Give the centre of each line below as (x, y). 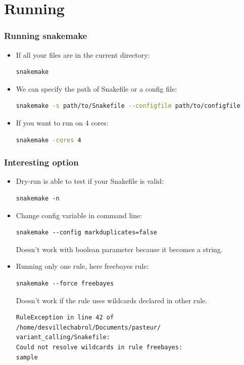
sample (27, 357)
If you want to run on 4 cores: (62, 122)
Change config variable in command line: (79, 215)
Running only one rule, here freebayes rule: (82, 266)
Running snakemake (46, 36)
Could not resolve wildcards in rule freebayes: (99, 347)
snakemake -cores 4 (48, 140)
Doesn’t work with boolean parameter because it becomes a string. (119, 249)
